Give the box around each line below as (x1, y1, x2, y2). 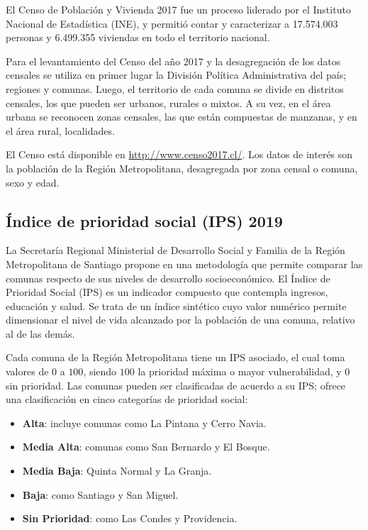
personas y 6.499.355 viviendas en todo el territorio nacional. (6, 30, 270, 45)
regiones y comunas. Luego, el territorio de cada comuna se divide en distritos (6, 81, 344, 96)
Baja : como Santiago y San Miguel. (22, 487, 179, 502)
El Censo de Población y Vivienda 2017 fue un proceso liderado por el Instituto (6, 2, 351, 16)
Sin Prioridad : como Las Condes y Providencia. (22, 511, 238, 526)
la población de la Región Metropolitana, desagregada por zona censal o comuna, (6, 160, 358, 175)
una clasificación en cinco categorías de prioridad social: (6, 392, 248, 407)
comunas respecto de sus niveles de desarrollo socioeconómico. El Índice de (6, 270, 330, 285)
